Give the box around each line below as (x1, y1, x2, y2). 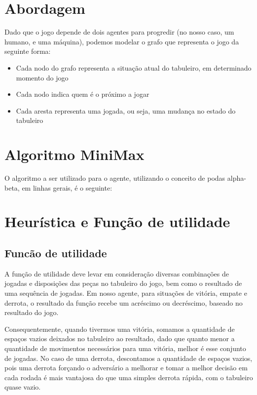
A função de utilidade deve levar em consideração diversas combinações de (4, 268, 229, 278)
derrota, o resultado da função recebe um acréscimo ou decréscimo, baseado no (4, 297, 243, 308)
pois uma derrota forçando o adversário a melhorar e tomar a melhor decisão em (4, 362, 248, 373)
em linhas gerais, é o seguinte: (22, 182, 112, 193)
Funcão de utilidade (4, 245, 107, 260)
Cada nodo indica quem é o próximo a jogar (16, 89, 149, 99)
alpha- (227, 173, 246, 183)
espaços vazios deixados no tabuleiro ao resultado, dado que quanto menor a (4, 333, 235, 344)
